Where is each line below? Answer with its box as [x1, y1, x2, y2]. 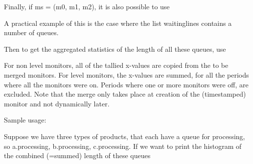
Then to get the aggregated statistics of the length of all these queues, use [4, 43, 226, 54]
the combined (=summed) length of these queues [4, 150, 151, 161]
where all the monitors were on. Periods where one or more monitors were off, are [4, 79, 249, 89]
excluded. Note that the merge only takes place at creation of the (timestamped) [4, 89, 246, 99]
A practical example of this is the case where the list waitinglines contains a [4, 18, 232, 28]
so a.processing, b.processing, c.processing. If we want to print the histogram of [4, 141, 242, 151]
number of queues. [4, 27, 59, 38]
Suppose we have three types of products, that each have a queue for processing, [4, 131, 245, 141]
